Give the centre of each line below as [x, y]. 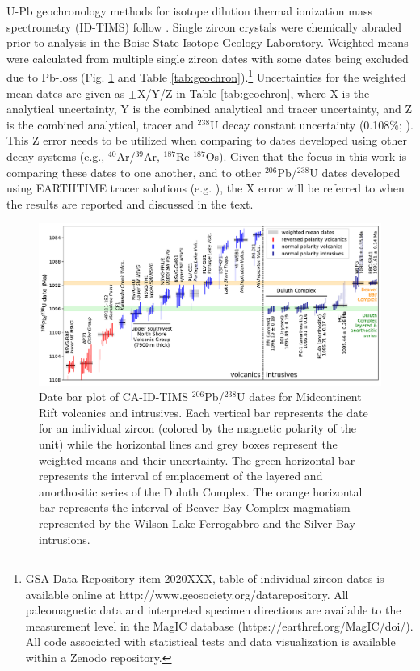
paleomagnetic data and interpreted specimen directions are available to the [213, 610]
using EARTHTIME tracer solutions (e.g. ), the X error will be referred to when [206, 188]
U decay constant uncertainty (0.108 [300, 124]
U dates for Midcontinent [299, 397]
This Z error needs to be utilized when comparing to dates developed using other [207, 140]
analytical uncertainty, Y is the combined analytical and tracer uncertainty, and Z [209, 109]
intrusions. [65, 539]
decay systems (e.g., [56, 156]
